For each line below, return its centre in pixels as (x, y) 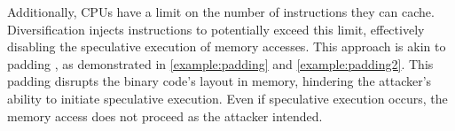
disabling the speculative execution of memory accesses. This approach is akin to (227, 46)
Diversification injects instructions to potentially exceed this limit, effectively (216, 29)
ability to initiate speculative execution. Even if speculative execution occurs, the (227, 98)
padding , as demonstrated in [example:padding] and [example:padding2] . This (220, 63)
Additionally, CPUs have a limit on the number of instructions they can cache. (221, 12)
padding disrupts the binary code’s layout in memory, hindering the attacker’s (220, 81)
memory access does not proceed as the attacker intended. (165, 116)
